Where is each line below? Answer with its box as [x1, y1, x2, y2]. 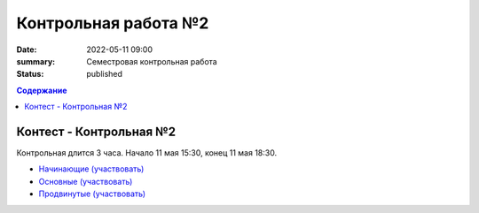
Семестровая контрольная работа [86, 56, 217, 66]
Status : [16, 69, 44, 80]
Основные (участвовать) [38, 176, 133, 186]
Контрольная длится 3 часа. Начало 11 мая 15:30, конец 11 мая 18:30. [16, 148, 278, 158]
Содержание [16, 85, 67, 95]
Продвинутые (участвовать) [38, 188, 146, 199]
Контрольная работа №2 [16, 13, 209, 33]
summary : [16, 56, 56, 66]
